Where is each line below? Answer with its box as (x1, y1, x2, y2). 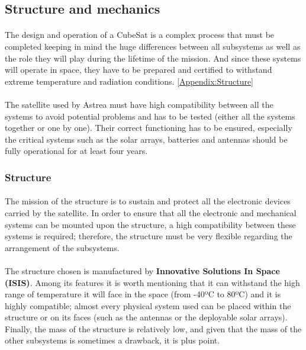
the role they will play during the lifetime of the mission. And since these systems (5, 52, 301, 64)
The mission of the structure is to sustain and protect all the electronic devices (5, 195, 291, 207)
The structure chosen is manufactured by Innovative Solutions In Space (5, 264, 280, 277)
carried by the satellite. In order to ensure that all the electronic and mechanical (5, 206, 297, 219)
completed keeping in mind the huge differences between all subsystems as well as (5, 40, 301, 52)
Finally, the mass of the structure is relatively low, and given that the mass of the (5, 322, 302, 335)
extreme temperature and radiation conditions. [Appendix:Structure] (5, 75, 254, 87)
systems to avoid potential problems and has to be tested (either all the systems (5, 110, 295, 122)
